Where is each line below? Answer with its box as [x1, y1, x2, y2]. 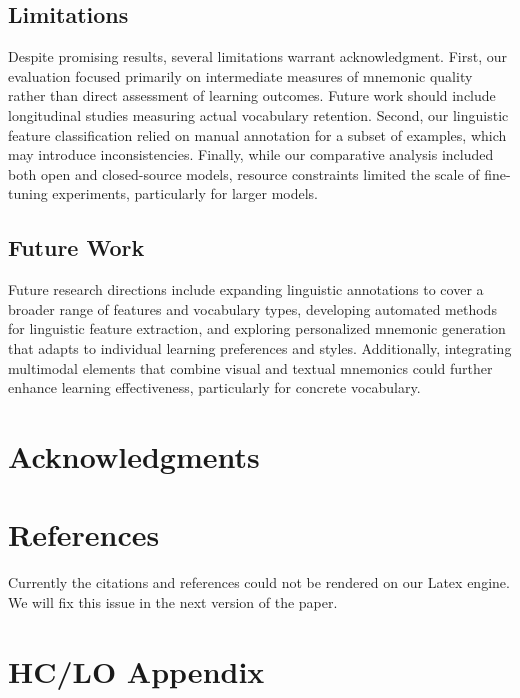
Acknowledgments [8, 435, 260, 476]
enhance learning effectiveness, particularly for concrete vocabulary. [8, 377, 421, 398]
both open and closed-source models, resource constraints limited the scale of [8, 163, 480, 184]
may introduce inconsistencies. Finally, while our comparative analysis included [8, 144, 494, 165]
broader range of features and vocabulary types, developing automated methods [8, 298, 497, 319]
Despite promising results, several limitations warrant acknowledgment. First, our [8, 46, 507, 67]
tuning [8, 183, 48, 204]
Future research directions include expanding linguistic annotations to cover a [8, 279, 484, 300]
